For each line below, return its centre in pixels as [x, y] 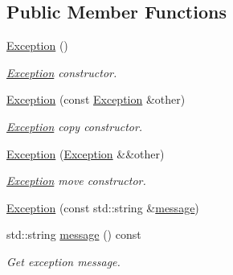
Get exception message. [63, 261]
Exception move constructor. [76, 181]
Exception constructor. [62, 72]
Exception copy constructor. [75, 126]
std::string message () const [74, 234]
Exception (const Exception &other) [96, 99]
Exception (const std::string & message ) [103, 207]
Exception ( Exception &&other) [86, 153]
